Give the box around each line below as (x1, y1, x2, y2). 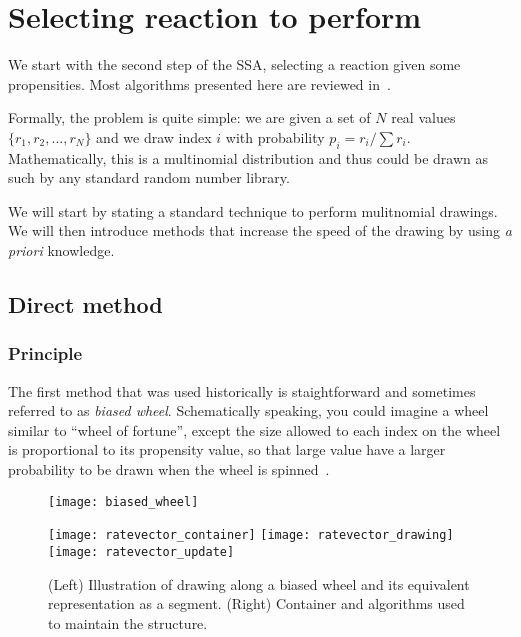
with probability (225, 126, 325, 147)
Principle (8, 341, 83, 366)
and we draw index (96, 126, 212, 147)
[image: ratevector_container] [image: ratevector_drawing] (48, 528, 454, 543)
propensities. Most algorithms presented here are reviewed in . (8, 73, 391, 94)
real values (391, 107, 456, 128)
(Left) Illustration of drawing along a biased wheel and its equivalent (48, 573, 470, 594)
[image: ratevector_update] (48, 544, 235, 559)
